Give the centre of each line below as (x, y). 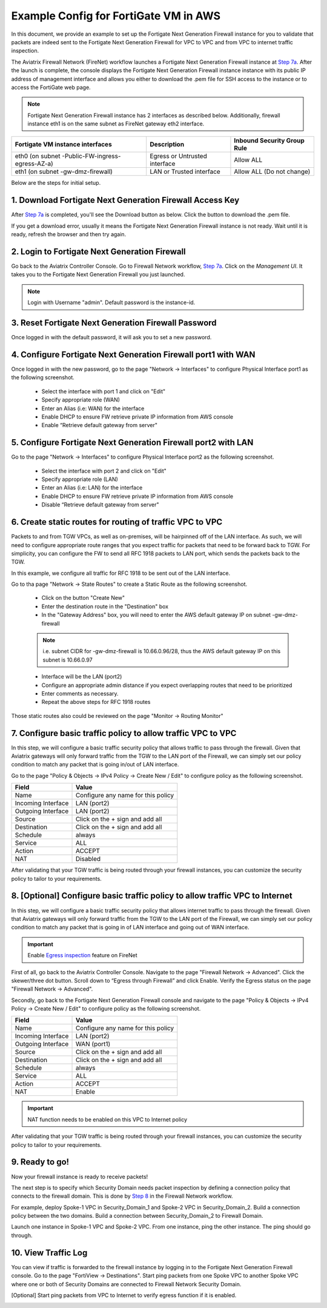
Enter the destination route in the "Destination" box (105, 606)
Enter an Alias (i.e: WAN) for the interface (93, 408)
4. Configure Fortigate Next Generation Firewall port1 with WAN (133, 354)
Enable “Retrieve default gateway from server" (99, 425)
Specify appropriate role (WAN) (81, 400)
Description (167, 144)
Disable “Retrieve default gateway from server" (100, 505)
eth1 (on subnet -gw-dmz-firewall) (64, 171)
